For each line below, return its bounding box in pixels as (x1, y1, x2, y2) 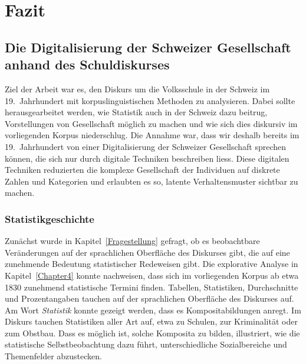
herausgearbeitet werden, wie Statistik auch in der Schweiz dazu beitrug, (5, 106, 268, 118)
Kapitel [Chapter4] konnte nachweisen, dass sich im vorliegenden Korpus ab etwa (5, 269, 299, 281)
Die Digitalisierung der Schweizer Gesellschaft (5, 38, 291, 56)
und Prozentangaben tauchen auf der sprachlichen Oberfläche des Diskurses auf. (5, 292, 294, 305)
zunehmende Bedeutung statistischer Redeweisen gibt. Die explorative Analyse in (5, 258, 298, 270)
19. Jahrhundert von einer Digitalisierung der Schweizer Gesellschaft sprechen (5, 140, 287, 152)
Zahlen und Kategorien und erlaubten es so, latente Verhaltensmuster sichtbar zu (5, 175, 298, 187)
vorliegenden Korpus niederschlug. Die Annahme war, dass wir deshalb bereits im (5, 129, 300, 141)
